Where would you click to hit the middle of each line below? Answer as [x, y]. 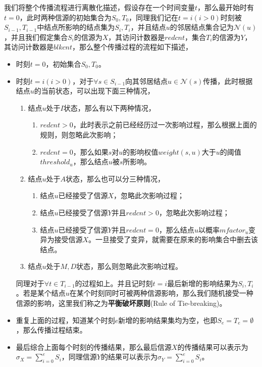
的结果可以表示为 [129, 357]
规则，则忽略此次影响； [79, 134]
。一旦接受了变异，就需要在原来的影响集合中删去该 [173, 239]
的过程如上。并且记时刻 [114, 283]
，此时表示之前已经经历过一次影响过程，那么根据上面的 [165, 125]
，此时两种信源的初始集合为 [65, 17]
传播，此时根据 [228, 81]
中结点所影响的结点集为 [76, 27]
